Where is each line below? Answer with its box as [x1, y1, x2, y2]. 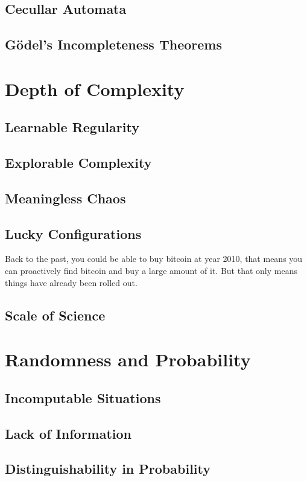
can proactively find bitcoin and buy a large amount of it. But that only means [5, 264, 297, 277]
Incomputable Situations [5, 388, 161, 407]
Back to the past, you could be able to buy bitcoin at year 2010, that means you [5, 252, 303, 265]
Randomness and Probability [5, 347, 251, 372]
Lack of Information [5, 424, 132, 442]
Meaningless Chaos [5, 188, 126, 207]
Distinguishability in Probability [5, 459, 210, 478]
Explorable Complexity [5, 153, 152, 172]
